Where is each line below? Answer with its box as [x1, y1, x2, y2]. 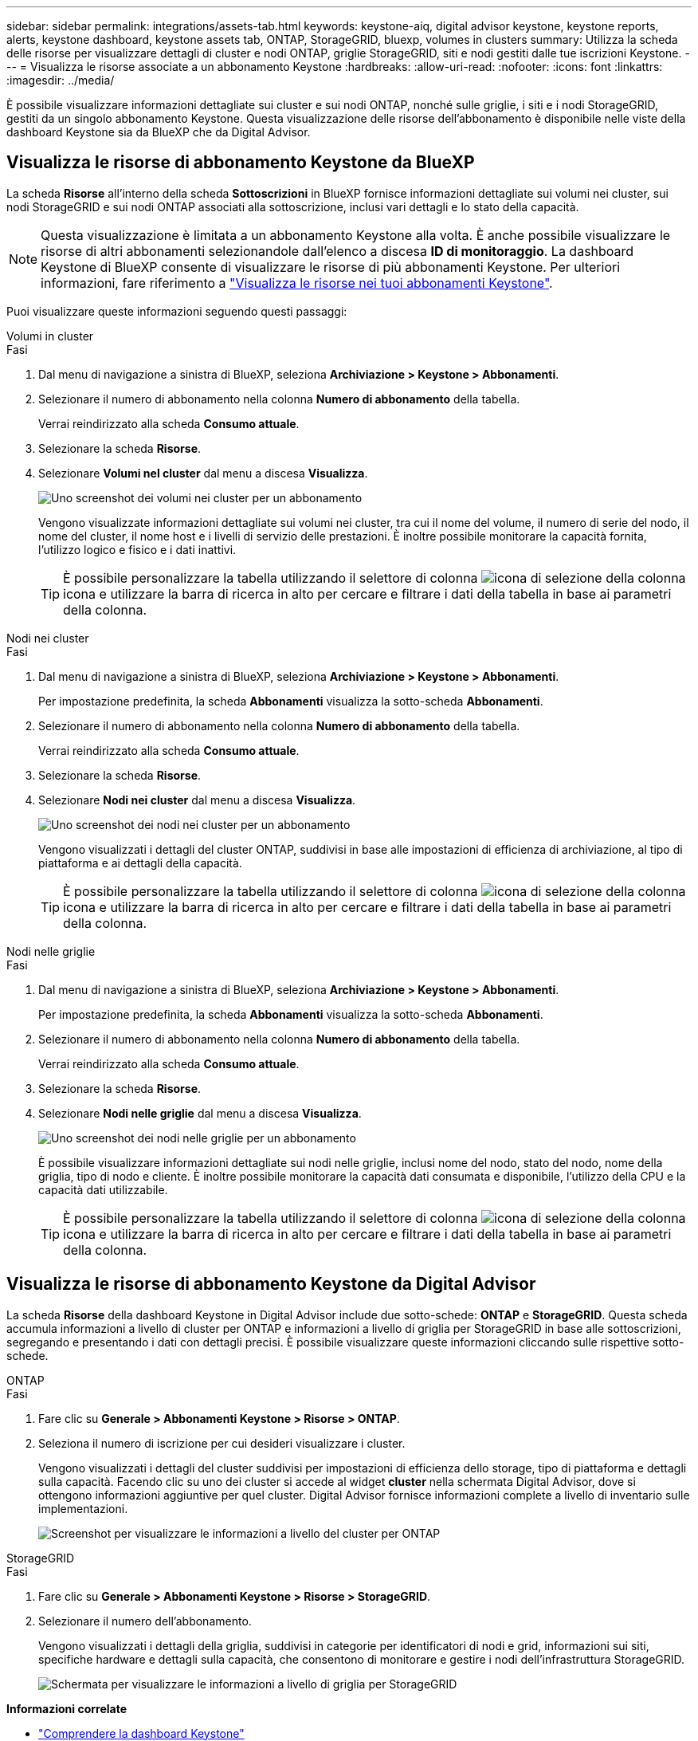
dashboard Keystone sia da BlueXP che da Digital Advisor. [6, 125, 311, 139]
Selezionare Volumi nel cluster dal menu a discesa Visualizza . [38, 466, 368, 480]
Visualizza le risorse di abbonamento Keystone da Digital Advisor [6, 1274, 536, 1295]
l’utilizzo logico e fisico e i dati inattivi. [38, 542, 237, 556]
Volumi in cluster [6, 328, 94, 343]
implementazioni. [38, 1501, 128, 1515]
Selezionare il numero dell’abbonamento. [38, 1613, 252, 1628]
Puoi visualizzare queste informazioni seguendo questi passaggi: [6, 304, 347, 318]
